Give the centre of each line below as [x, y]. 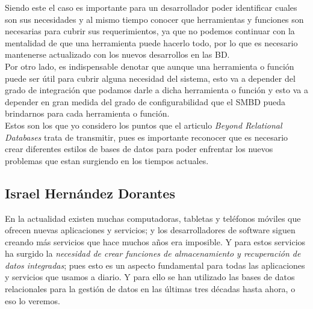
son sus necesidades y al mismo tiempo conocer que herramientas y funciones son [154, 19]
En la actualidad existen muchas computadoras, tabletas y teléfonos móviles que [153, 218]
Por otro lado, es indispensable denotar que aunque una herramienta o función [150, 66]
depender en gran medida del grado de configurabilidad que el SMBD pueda [145, 101]
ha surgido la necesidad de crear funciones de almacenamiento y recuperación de [153, 253]
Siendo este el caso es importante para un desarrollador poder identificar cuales [151, 7]
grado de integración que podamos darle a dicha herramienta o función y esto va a [156, 90]
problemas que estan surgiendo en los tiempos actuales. [107, 160]
